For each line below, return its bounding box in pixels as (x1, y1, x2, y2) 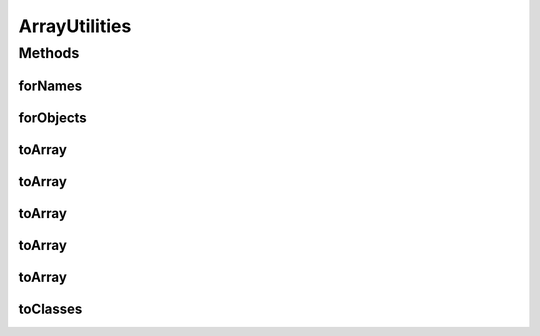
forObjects (18, 109, 87, 126)
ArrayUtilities (18, 15, 132, 37)
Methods (18, 44, 80, 62)
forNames (18, 77, 83, 94)
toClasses (18, 300, 83, 317)
